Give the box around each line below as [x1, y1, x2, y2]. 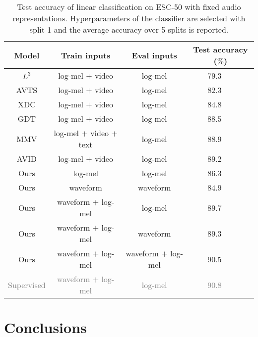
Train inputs [61, 49, 111, 61]
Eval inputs [131, 49, 177, 61]
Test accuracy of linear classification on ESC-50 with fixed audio [17, 1, 241, 12]
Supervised [8, 279, 46, 290]
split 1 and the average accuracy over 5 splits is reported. [29, 24, 229, 35]
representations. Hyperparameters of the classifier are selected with [12, 12, 246, 24]
